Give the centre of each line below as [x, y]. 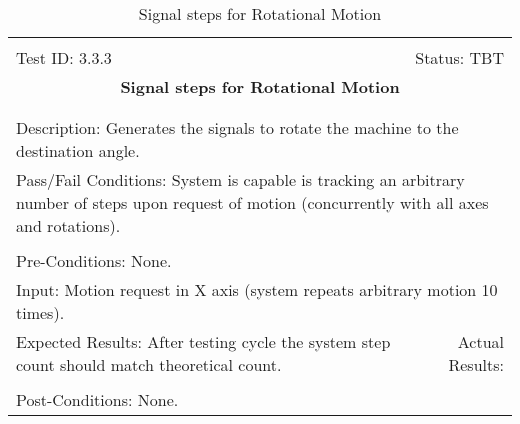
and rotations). [68, 225]
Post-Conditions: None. [97, 399]
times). [40, 312]
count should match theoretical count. [149, 364]
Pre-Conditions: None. [94, 260]
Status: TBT [459, 57]
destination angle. [78, 150]
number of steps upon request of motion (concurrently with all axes [252, 202]
